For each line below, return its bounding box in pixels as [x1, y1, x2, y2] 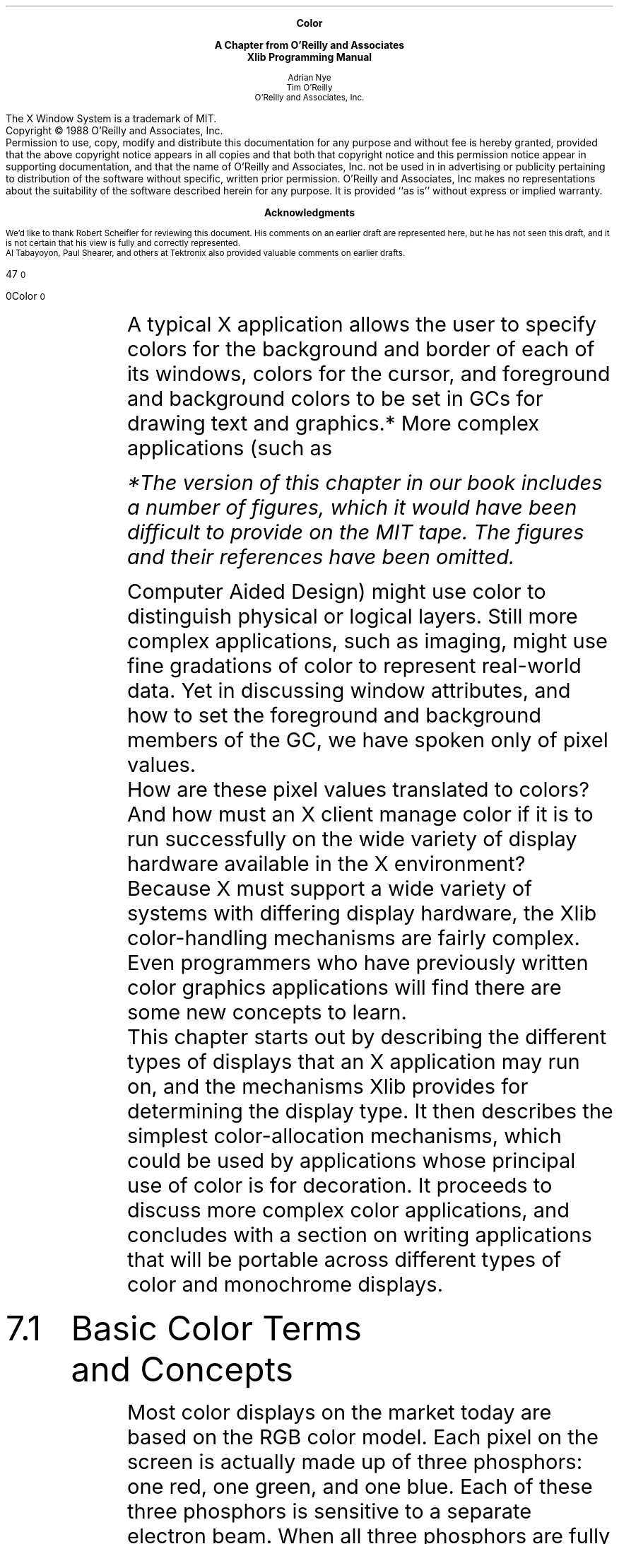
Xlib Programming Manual [247, 51, 372, 63]
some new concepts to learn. [127, 1000, 407, 1024]
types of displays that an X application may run [127, 1049, 580, 1074]
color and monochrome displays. [127, 1272, 444, 1297]
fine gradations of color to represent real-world [127, 653, 582, 678]
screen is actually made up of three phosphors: [127, 1449, 583, 1474]
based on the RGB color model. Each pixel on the [127, 1425, 599, 1449]
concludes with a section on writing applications [127, 1222, 592, 1247]
